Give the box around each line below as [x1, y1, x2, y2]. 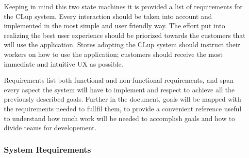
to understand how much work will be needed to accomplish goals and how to [4, 113, 235, 123]
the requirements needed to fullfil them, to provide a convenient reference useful [4, 103, 242, 113]
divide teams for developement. [4, 123, 97, 133]
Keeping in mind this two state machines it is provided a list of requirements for [4, 1, 243, 11]
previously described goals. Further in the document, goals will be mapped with [4, 94, 241, 104]
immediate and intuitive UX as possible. [4, 58, 124, 69]
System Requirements [4, 143, 91, 155]
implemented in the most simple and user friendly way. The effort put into [4, 20, 225, 31]
